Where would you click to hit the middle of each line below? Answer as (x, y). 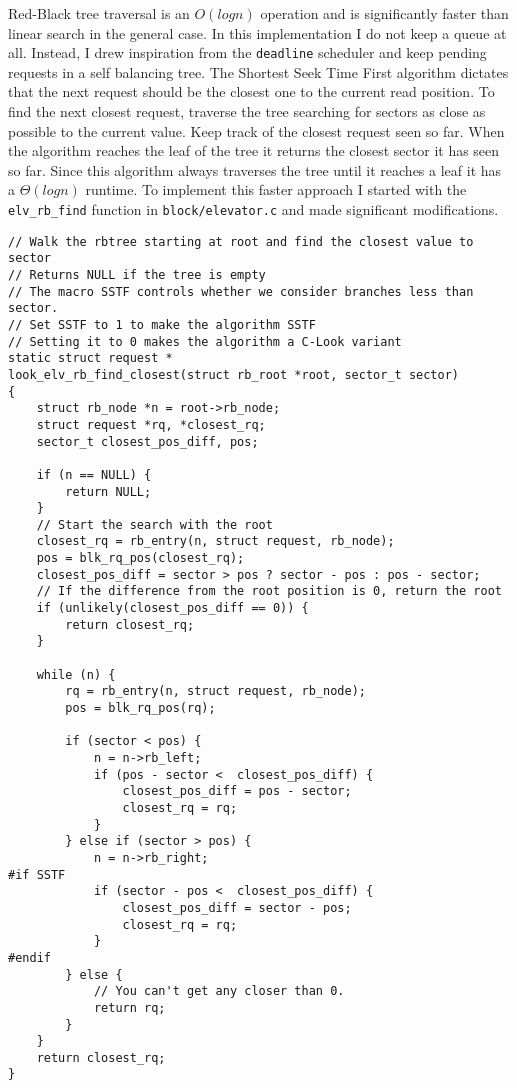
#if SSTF (37, 874)
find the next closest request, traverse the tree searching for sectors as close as (247, 111)
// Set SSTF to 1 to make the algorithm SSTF (162, 324)
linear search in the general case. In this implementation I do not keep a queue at (257, 32)
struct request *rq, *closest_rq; (151, 424)
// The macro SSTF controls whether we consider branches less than (241, 291)
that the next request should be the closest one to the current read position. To (251, 91)
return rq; (129, 1007)
